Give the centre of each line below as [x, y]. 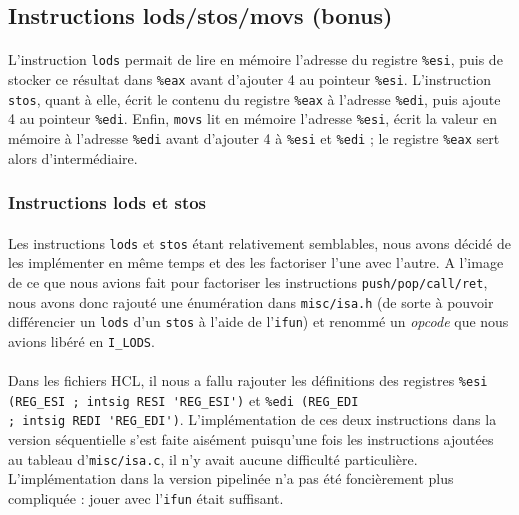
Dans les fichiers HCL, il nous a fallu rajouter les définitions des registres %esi [248, 380]
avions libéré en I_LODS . [81, 340]
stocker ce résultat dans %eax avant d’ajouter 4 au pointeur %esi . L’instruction [250, 79]
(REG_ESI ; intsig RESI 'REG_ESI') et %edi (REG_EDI [183, 399]
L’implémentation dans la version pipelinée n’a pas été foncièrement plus [231, 478]
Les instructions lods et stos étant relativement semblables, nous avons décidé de [259, 242]
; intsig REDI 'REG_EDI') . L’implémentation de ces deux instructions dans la [252, 419]
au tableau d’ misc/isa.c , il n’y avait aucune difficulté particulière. [213, 458]
